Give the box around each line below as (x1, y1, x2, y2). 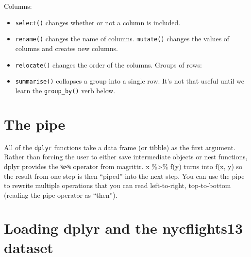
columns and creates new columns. (15, 43, 118, 53)
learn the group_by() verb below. (15, 85, 116, 95)
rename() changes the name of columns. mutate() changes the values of (15, 34, 230, 44)
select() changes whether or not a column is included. (15, 17, 181, 27)
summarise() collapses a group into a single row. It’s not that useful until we (15, 76, 244, 86)
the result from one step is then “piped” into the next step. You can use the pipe (4, 171, 245, 181)
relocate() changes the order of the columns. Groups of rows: (15, 59, 202, 69)
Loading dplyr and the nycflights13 (4, 218, 243, 238)
